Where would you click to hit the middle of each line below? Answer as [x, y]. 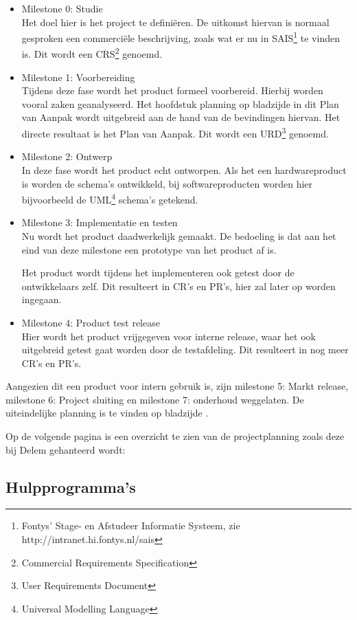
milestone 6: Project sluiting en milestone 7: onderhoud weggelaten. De [155, 399]
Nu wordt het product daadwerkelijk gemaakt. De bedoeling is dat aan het [179, 235]
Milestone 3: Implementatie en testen [100, 222]
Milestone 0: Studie [62, 8]
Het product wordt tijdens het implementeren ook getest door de [158, 273]
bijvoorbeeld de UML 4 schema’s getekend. [110, 198]
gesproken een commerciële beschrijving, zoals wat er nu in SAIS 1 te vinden [181, 37]
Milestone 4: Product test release [91, 322]
